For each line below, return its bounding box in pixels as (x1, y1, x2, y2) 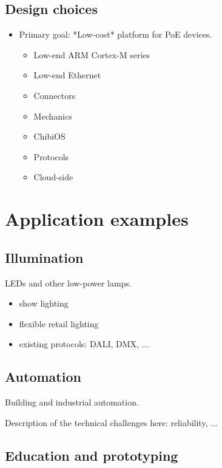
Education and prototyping (5, 446, 178, 464)
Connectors (33, 89, 76, 101)
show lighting (19, 297, 69, 310)
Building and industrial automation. (5, 396, 139, 409)
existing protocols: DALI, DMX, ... (19, 337, 149, 350)
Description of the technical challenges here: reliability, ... (5, 416, 218, 429)
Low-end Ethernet (33, 69, 101, 81)
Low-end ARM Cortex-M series (33, 48, 150, 61)
